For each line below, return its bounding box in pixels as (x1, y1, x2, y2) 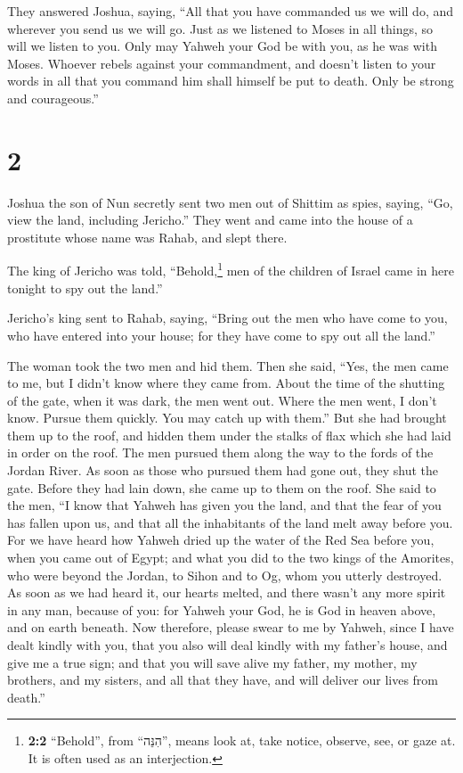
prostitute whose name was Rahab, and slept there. (7, 227, 288, 246)
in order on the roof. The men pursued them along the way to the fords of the (7, 443, 434, 462)
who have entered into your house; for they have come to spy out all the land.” (7, 325, 435, 344)
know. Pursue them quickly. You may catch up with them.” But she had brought (7, 408, 447, 427)
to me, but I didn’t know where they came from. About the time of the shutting (7, 374, 445, 392)
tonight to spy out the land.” (7, 278, 163, 297)
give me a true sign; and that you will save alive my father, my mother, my (7, 653, 418, 671)
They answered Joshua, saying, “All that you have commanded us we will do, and (7, 2, 454, 20)
